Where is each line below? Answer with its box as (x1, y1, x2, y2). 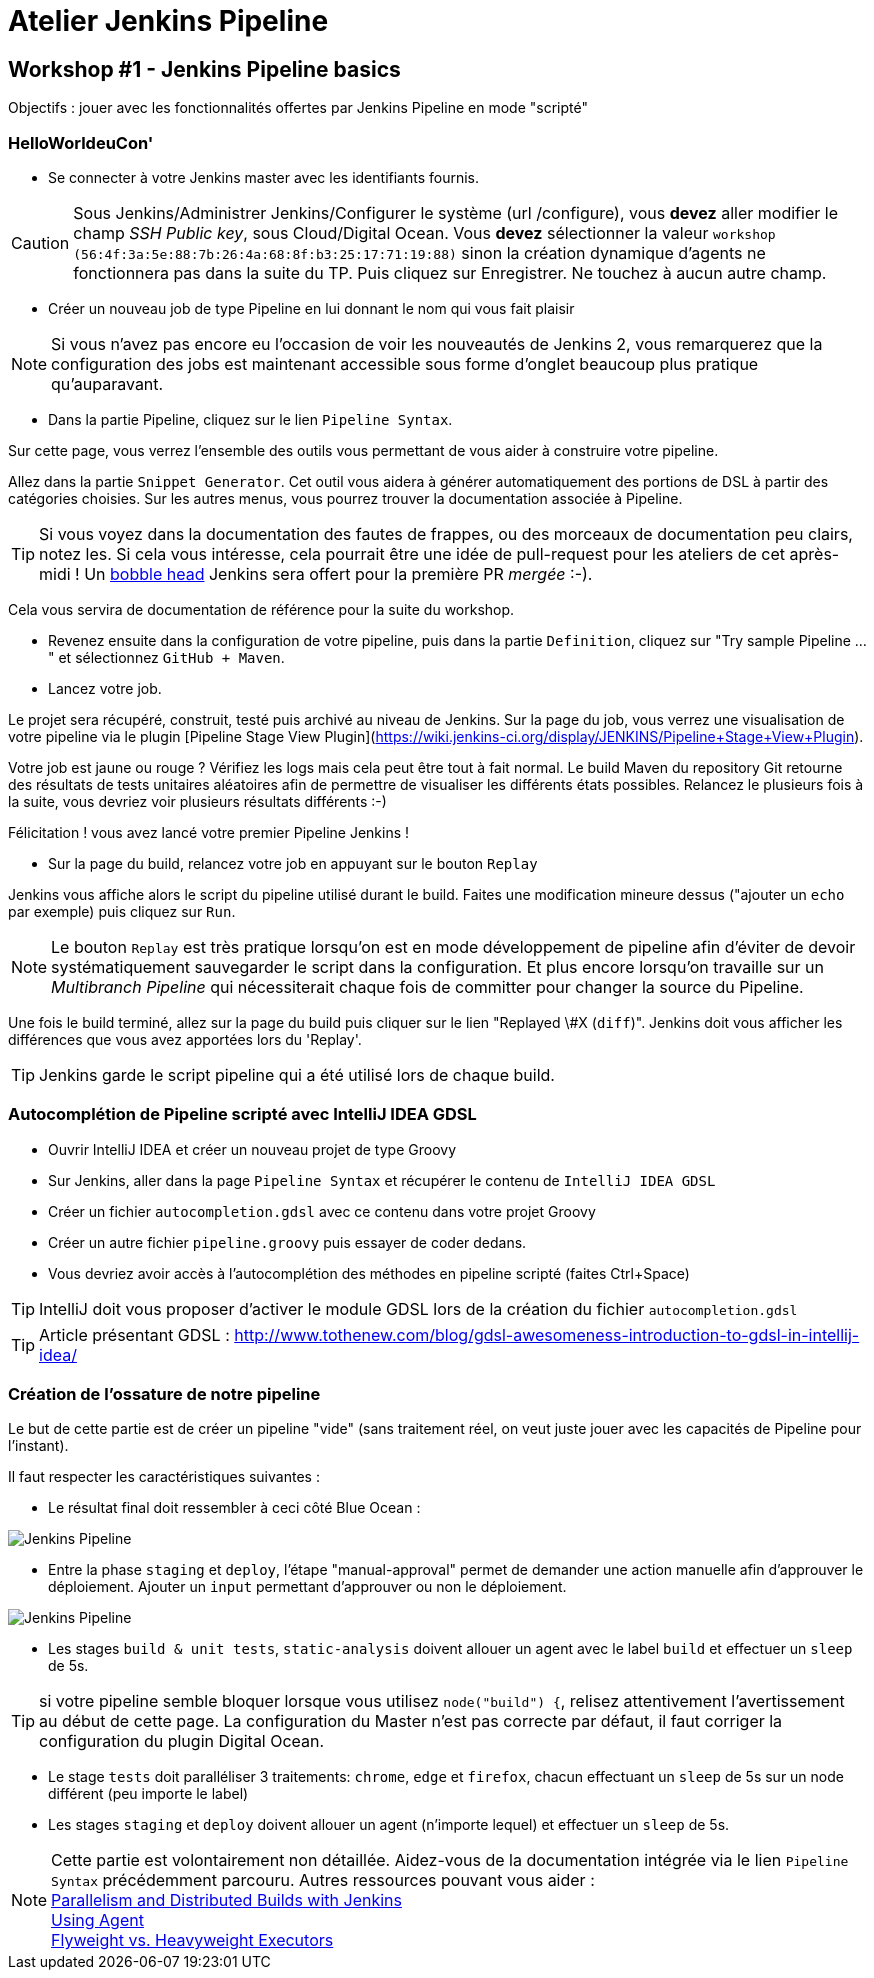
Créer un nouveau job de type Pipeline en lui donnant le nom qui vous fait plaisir (48, 299, 575, 317)
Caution (11, 232, 70, 253)
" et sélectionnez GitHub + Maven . (48, 648, 285, 666)
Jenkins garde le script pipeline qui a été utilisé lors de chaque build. (39, 1064, 555, 1085)
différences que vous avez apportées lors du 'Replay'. (8, 1030, 362, 1048)
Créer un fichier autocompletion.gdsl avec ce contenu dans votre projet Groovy (48, 1202, 596, 1220)
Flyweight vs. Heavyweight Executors (51, 1930, 334, 1951)
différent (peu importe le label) (48, 1785, 249, 1803)
